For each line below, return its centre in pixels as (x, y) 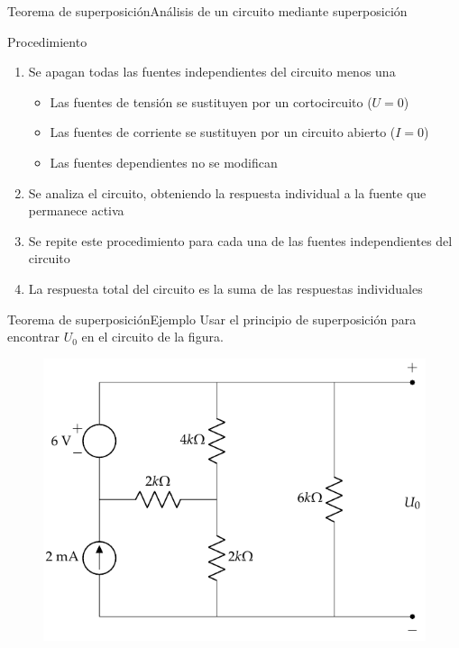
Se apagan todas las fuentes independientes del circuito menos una (212, 72)
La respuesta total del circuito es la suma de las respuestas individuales (225, 288)
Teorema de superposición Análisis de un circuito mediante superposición (207, 11)
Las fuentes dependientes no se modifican (164, 162)
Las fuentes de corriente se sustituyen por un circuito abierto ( (223, 132)
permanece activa (76, 210)
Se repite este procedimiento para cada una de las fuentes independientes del (240, 240)
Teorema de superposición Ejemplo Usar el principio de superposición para (212, 319)
